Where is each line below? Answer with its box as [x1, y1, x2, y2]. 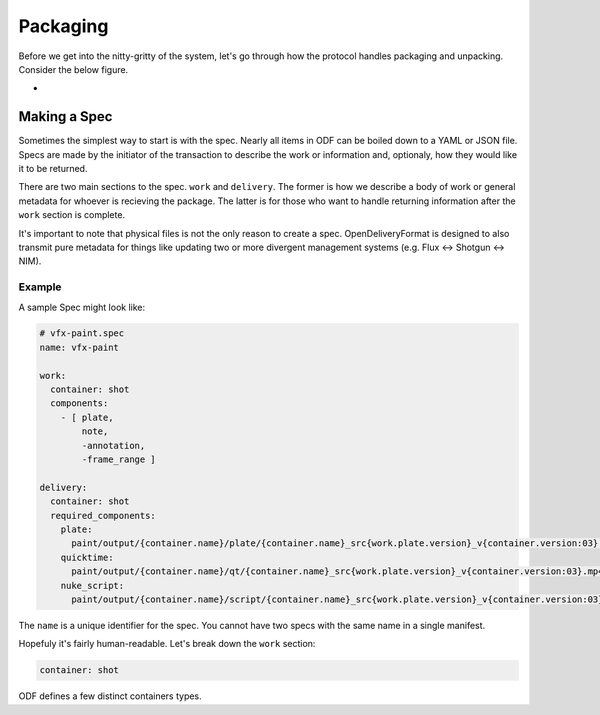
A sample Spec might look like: [18, 301, 146, 313]
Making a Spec [18, 108, 113, 125]
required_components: [50, 510, 157, 521]
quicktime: [60, 551, 114, 563]
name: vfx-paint [39, 341, 120, 353]
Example [18, 280, 62, 294]
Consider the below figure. [18, 63, 129, 75]
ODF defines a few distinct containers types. [18, 690, 202, 702]
